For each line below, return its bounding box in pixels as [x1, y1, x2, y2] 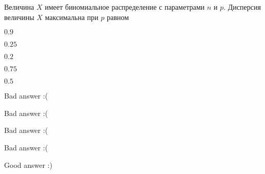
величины [4, 11, 34, 22]
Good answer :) [4, 159, 52, 170]
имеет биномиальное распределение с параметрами [45, 2, 205, 12]
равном [106, 11, 129, 22]
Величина [4, 2, 34, 12]
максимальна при [45, 11, 99, 22]
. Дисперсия [223, 2, 261, 12]
